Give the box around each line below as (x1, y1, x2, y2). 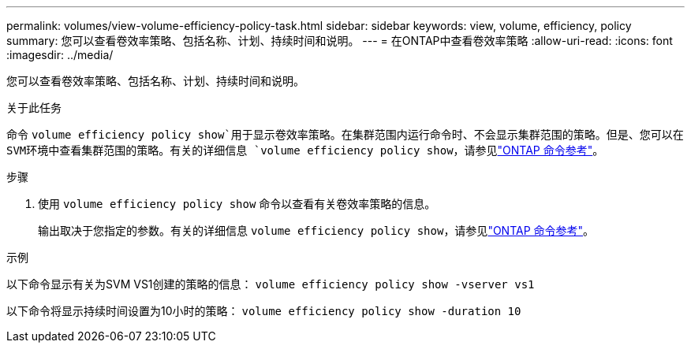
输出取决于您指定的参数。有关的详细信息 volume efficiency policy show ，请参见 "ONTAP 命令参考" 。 (38, 224, 595, 237)
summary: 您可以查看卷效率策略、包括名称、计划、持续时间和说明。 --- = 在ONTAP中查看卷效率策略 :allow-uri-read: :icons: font (6, 34, 673, 47)
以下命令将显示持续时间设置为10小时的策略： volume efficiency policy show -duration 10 (6, 304, 521, 317)
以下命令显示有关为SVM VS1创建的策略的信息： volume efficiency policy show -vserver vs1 (6, 277, 535, 291)
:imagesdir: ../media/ (6, 48, 114, 61)
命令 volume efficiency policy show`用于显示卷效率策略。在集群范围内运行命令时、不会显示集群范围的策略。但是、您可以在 (6, 128, 684, 141)
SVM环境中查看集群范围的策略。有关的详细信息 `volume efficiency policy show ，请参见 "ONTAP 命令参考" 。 (6, 143, 604, 157)
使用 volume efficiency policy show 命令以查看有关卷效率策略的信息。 (38, 197, 436, 210)
